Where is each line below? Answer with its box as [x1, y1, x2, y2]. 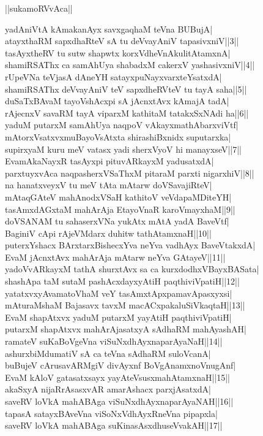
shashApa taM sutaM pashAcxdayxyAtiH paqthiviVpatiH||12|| [5, 275, 240, 288]
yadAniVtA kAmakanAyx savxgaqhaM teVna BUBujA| [5, 22, 213, 35]
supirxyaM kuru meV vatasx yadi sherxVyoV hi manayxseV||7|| [5, 142, 242, 155]
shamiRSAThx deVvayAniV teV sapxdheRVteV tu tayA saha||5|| [5, 82, 247, 95]
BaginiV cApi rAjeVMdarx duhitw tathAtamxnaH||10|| [5, 226, 212, 239]
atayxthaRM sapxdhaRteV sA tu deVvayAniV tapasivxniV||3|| [5, 34, 239, 47]
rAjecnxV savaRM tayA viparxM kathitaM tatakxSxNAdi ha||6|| [5, 106, 249, 119]
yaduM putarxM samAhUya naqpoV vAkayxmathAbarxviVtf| [5, 118, 239, 131]
